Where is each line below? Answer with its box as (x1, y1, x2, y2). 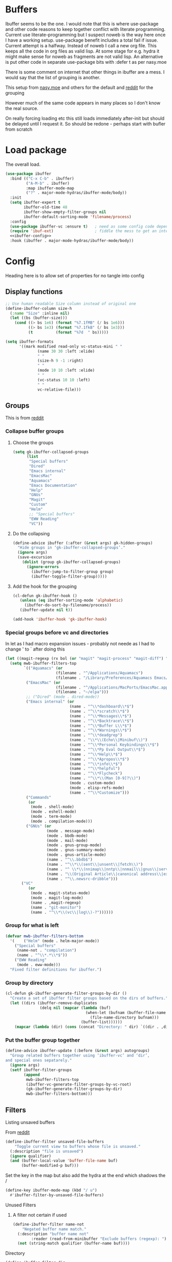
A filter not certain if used (12, 1212, 67, 1218)
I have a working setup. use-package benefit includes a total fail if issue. (5, 37, 158, 43)
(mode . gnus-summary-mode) (46, 848, 106, 853)
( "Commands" (26, 795, 52, 800)
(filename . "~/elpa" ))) (55, 690, 109, 695)
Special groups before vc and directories (5, 629, 109, 636)
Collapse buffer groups (5, 428, 64, 435)
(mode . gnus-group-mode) (46, 843, 102, 848)
